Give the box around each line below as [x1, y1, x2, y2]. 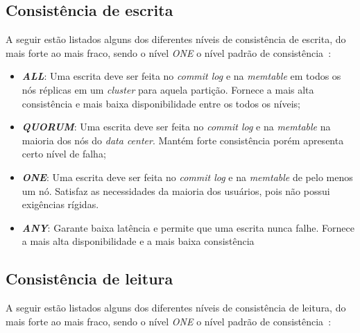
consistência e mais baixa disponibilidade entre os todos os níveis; [22, 96, 300, 110]
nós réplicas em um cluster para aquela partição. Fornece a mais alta [22, 82, 314, 96]
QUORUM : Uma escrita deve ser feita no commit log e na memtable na [22, 119, 331, 134]
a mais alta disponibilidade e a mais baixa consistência [22, 234, 255, 248]
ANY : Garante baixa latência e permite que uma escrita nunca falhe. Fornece [22, 220, 354, 234]
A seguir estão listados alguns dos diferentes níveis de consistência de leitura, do [6, 300, 346, 315]
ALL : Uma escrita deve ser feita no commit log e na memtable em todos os [22, 69, 341, 83]
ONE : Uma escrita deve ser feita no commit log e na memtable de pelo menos [22, 169, 353, 184]
